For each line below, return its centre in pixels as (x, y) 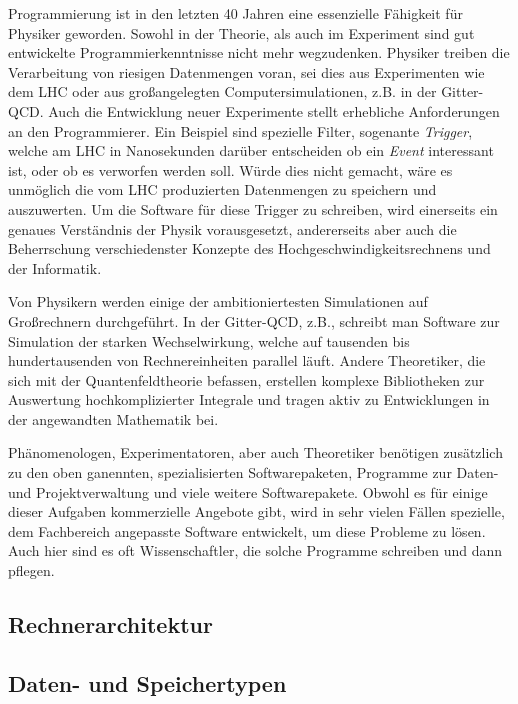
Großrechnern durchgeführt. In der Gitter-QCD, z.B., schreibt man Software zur (254, 320)
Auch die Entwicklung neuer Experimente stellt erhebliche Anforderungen (274, 110)
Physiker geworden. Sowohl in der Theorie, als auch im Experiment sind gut (241, 32)
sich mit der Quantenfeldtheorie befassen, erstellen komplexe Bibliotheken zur (246, 379)
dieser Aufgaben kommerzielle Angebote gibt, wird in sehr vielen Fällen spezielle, (256, 511)
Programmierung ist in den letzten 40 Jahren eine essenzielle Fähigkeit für (235, 13)
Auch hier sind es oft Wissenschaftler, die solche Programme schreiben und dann (255, 550)
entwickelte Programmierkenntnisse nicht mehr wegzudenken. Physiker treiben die (259, 52)
